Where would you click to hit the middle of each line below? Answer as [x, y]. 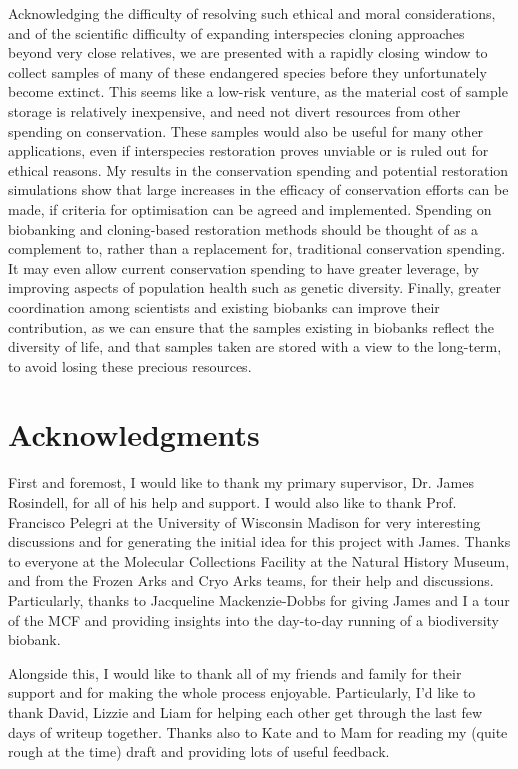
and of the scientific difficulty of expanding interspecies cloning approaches [236, 32]
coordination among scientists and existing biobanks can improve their [224, 306]
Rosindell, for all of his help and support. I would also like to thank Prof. [232, 502]
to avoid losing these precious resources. [130, 365]
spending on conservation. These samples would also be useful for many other [246, 130]
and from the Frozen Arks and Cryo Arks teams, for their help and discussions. [251, 580]
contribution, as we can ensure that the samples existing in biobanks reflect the [251, 326]
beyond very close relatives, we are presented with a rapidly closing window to [248, 52]
